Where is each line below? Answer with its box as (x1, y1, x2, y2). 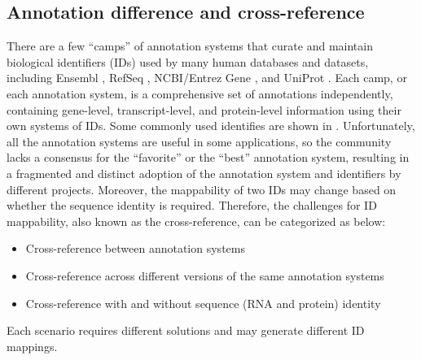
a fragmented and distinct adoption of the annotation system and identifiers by (7, 164, 401, 181)
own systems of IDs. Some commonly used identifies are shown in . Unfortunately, (7, 117, 415, 134)
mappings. (7, 337, 58, 354)
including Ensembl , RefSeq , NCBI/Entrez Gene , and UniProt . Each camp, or (7, 69, 407, 86)
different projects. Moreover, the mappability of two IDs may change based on (7, 180, 397, 197)
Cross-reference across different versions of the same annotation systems (25, 267, 384, 284)
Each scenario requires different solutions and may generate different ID (7, 322, 365, 339)
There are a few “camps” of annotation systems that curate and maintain (7, 37, 373, 54)
